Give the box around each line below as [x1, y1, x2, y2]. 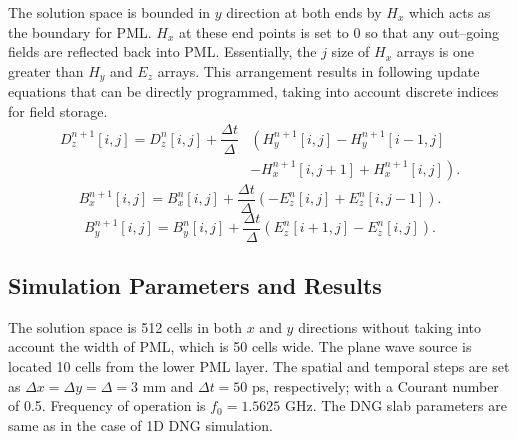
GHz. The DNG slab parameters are [284, 395, 507, 416]
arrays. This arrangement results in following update [157, 60, 480, 81]
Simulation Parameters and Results [8, 270, 382, 301]
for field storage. [8, 100, 108, 121]
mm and [142, 375, 194, 396]
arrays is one [396, 41, 474, 62]
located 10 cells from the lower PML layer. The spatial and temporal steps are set [8, 356, 510, 377]
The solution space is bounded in [8, 2, 211, 22]
